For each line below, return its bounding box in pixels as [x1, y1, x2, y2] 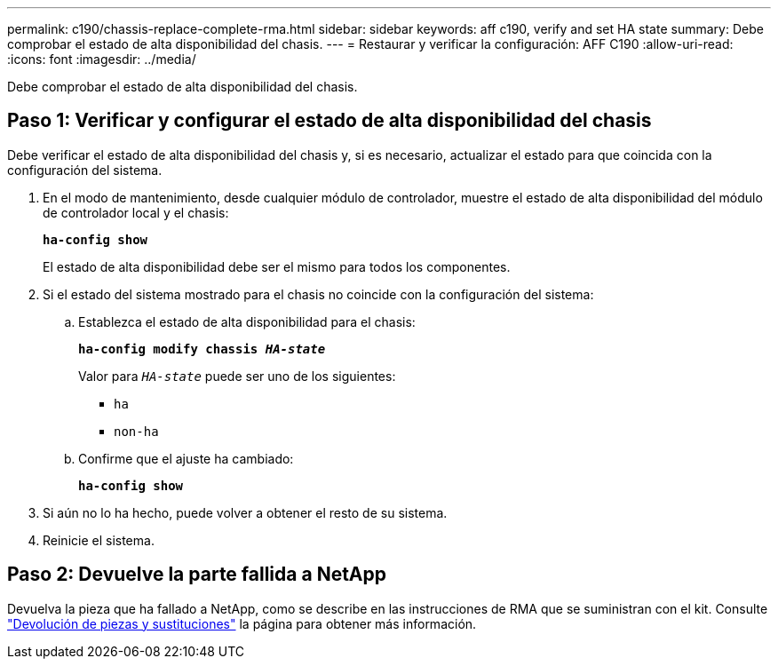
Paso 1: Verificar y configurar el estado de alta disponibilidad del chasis [7, 109, 652, 132]
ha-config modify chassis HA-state [78, 341, 326, 356]
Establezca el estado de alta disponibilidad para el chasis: [78, 313, 416, 329]
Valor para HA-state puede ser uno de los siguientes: [78, 368, 396, 384]
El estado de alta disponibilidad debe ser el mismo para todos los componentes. [43, 258, 511, 274]
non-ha [114, 424, 159, 439]
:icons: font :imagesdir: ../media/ [7, 52, 196, 67]
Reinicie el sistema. [43, 532, 155, 548]
